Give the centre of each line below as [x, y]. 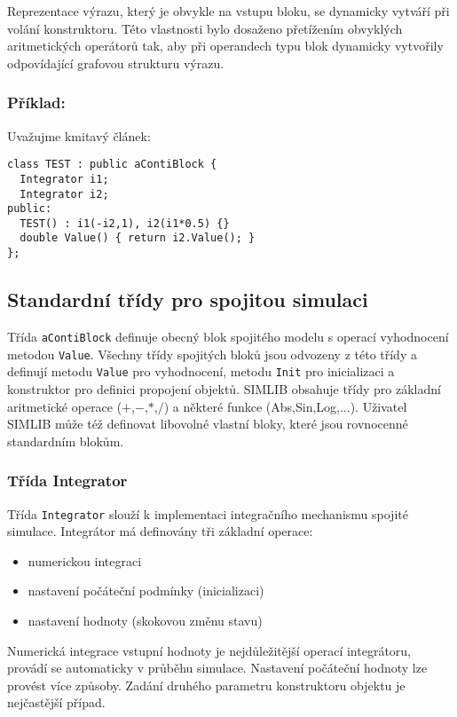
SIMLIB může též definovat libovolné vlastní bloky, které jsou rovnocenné [208, 424]
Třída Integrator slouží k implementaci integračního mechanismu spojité [208, 513]
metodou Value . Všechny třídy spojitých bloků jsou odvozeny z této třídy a [212, 354]
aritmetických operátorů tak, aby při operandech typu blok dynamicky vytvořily [225, 46]
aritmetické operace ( [65, 406]
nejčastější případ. [56, 702]
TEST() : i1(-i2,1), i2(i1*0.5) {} [125, 223]
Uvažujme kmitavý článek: [79, 135]
